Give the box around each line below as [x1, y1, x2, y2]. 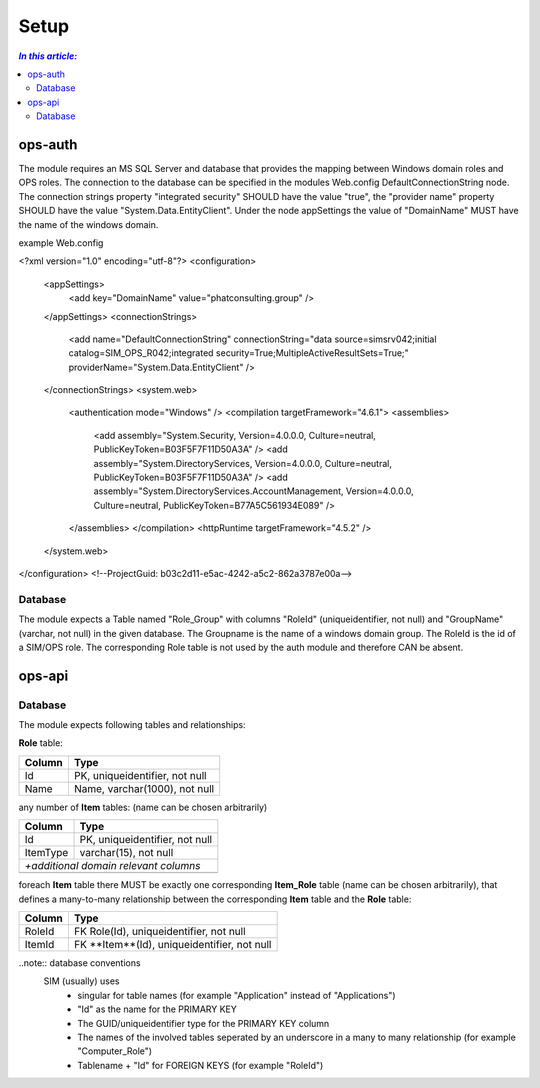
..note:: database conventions [18, 957, 141, 969]
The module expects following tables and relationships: [18, 719, 246, 731]
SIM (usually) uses [43, 975, 120, 987]
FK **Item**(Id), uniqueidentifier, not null [73, 938, 272, 952]
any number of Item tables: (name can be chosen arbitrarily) [18, 801, 268, 813]
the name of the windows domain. [18, 218, 159, 230]
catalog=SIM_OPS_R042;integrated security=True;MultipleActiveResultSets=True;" [68, 347, 409, 359]
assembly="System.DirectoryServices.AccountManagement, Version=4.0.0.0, [93, 485, 414, 497]
